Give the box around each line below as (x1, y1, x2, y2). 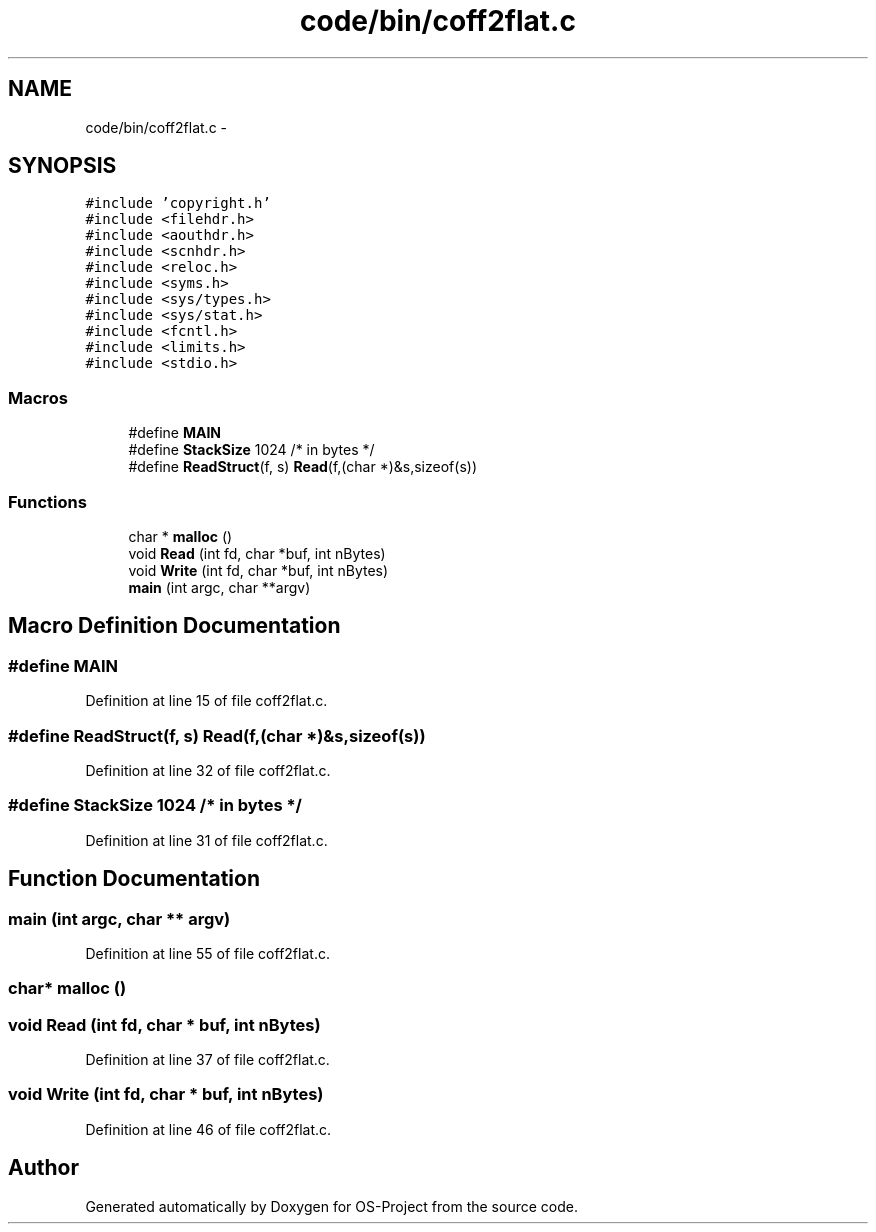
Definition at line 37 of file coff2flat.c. (85, 1051, 330, 1068)
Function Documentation (8, 866, 260, 892)
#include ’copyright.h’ (85, 195, 271, 212)
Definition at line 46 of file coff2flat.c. (85, 1120, 332, 1138)
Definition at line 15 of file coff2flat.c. (85, 692, 328, 710)
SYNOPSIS (8, 153, 117, 179)
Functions (8, 491, 87, 512)
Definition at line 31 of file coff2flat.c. (85, 831, 328, 849)
